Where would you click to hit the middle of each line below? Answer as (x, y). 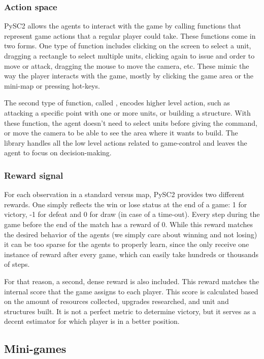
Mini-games (35, 349)
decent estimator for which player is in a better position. (92, 321)
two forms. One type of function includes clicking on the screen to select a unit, (128, 46)
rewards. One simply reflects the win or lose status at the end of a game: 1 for (126, 204)
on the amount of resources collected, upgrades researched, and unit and (117, 301)
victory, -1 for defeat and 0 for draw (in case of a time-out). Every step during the (132, 214)
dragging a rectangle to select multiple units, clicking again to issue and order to (129, 56)
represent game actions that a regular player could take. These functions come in (130, 35)
